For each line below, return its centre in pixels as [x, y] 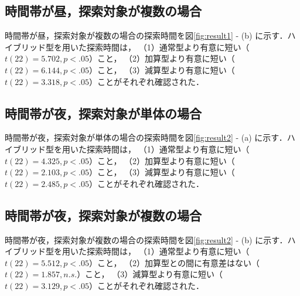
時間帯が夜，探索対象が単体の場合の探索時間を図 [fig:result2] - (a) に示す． [146, 137]
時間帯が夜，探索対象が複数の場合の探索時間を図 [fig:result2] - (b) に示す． [146, 239]
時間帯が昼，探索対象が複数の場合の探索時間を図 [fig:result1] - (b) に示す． [146, 35]
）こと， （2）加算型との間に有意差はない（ [174, 262]
